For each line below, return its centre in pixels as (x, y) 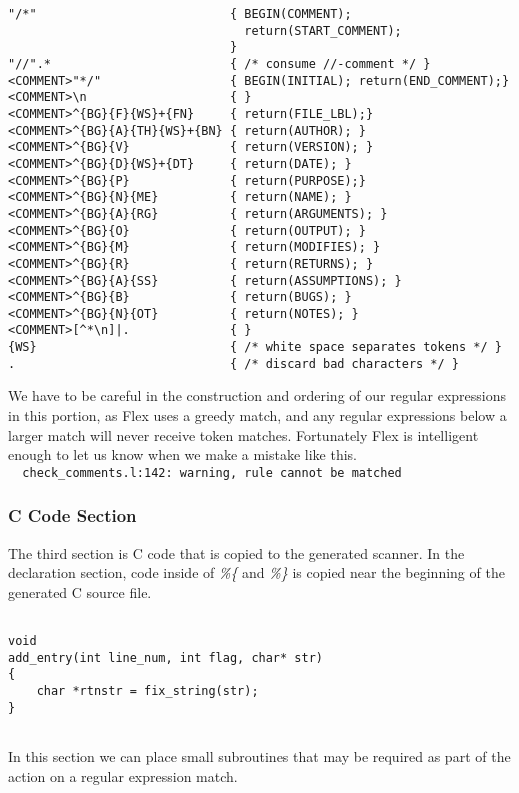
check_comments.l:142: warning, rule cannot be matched (212, 472)
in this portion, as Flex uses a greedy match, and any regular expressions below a (257, 415)
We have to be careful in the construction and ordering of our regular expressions (257, 395)
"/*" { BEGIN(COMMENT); (180, 14)
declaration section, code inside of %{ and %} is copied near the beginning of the (256, 572)
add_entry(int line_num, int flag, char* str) (165, 657)
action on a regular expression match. (123, 775)
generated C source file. (80, 591)
